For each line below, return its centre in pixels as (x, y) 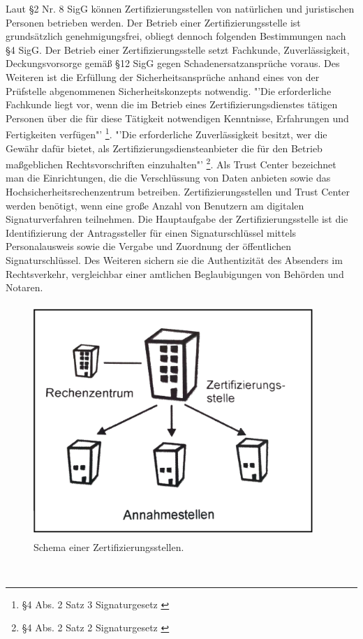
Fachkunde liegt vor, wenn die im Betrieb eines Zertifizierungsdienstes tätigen (172, 104)
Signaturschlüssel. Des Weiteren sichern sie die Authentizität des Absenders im (174, 260)
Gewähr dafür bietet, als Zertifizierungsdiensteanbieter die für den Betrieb (164, 148)
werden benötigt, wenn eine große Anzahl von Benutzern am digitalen (155, 205)
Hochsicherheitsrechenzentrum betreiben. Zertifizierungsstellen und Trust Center (178, 192)
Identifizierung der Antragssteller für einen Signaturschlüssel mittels (151, 232)
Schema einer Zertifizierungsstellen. (109, 546)
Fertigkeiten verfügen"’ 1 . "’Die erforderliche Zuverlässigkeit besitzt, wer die (166, 133)
